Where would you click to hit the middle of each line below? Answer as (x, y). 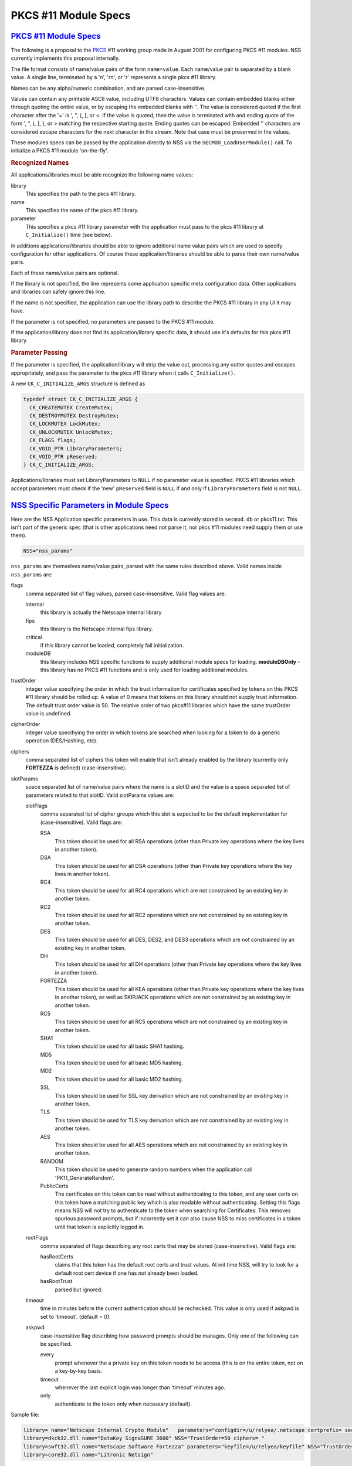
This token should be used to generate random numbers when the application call (154, 1169)
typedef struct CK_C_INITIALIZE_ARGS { (80, 399)
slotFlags (37, 806)
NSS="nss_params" (48, 551)
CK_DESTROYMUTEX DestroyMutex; (75, 416)
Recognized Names (40, 163)
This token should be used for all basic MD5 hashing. (119, 1063)
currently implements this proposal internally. (65, 58)
